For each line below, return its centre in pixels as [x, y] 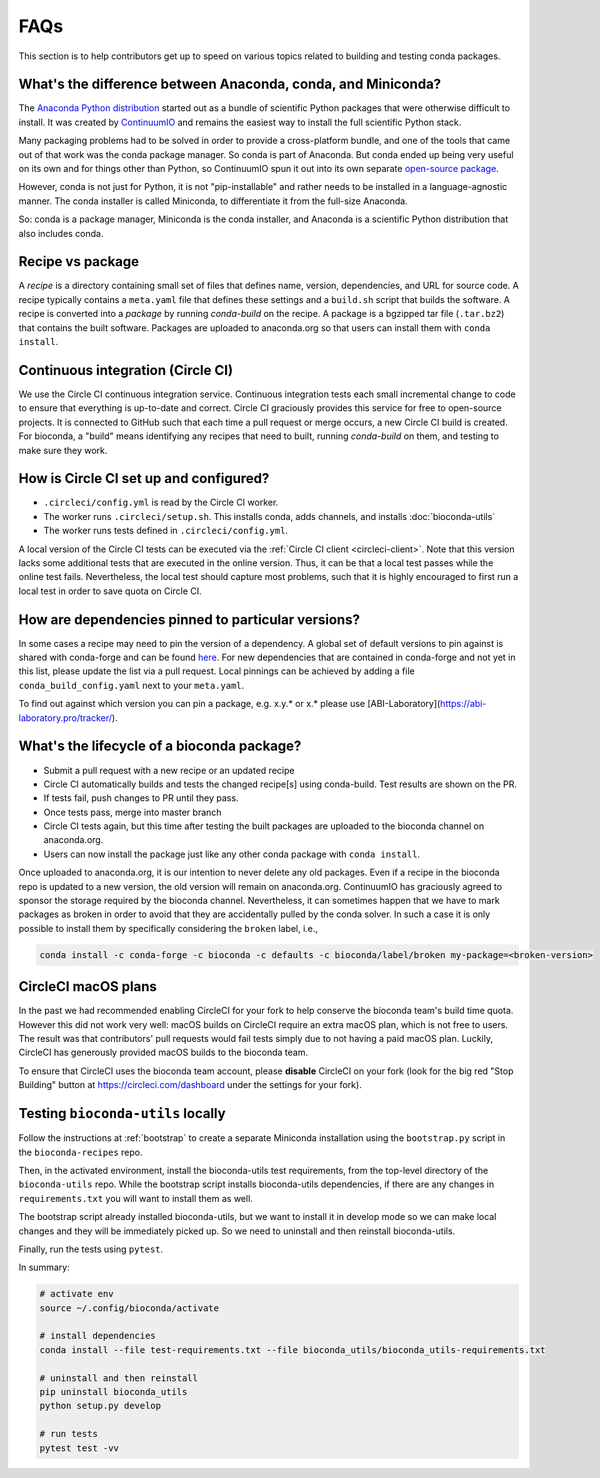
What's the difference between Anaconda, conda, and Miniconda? [230, 84]
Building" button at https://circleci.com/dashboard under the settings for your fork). [190, 1085]
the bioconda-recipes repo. [80, 1152]
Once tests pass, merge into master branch [132, 812]
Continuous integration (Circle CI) [126, 370]
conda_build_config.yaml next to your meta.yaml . [131, 685]
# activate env [76, 1294]
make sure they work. [63, 450]
